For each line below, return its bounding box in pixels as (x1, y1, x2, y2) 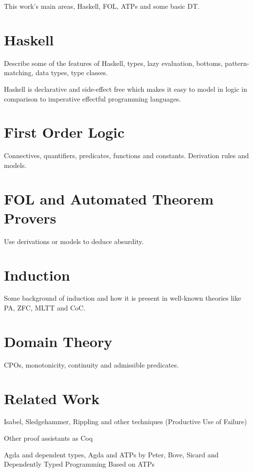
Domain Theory (4, 331, 113, 351)
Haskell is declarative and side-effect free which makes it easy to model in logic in (4, 83, 247, 94)
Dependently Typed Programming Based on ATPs (4, 459, 155, 469)
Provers (4, 207, 57, 227)
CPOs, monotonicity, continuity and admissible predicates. (4, 359, 179, 369)
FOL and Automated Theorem (4, 188, 214, 208)
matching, (4, 67, 34, 78)
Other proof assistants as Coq (4, 433, 93, 443)
